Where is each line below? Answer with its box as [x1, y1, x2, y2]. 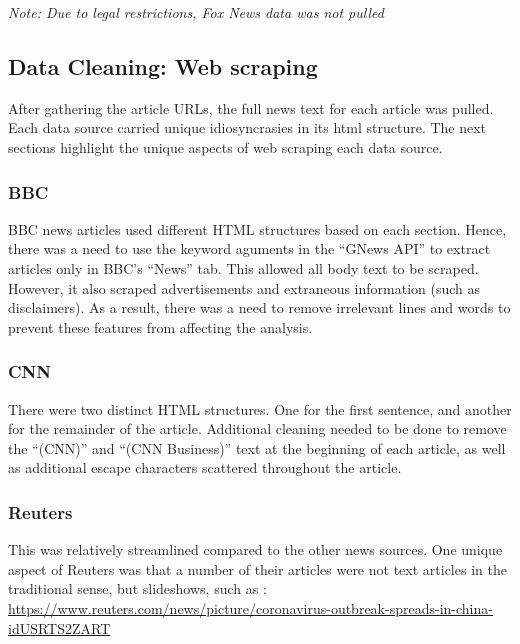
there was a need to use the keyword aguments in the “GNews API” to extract [8, 238, 491, 259]
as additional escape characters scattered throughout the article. [8, 457, 402, 478]
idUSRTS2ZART [8, 617, 111, 638]
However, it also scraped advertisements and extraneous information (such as [8, 277, 481, 298]
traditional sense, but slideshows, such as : [8, 578, 267, 599]
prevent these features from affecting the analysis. [8, 316, 313, 337]
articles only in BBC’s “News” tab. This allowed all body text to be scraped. [8, 257, 479, 278]
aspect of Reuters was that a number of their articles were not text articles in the [8, 558, 507, 579]
